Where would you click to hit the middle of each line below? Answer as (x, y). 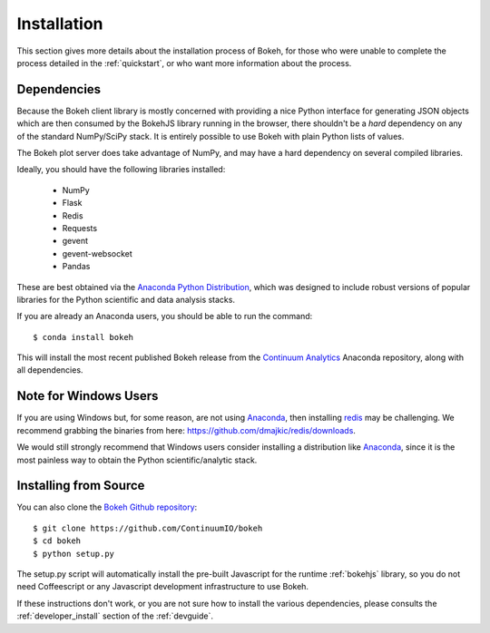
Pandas (76, 267)
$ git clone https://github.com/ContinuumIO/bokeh (148, 528)
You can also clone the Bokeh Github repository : (107, 507)
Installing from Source (81, 486)
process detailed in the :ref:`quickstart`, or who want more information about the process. (184, 63)
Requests (80, 228)
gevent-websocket (98, 253)
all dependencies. (50, 370)
